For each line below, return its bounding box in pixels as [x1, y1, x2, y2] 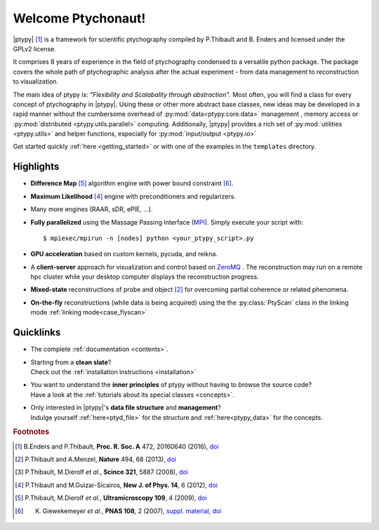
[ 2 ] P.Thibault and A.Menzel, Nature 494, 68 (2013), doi [15, 455, 177, 463]
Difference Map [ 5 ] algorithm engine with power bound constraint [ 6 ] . [30, 179, 234, 187]
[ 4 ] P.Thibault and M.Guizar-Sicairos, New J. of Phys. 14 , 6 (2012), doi [15, 481, 218, 489]
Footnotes [13, 427, 50, 437]
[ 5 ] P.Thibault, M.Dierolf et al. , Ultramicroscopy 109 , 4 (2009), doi [15, 493, 207, 502]
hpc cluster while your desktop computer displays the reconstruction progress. [30, 272, 259, 281]
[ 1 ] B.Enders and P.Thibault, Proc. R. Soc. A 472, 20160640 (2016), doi [15, 442, 219, 451]
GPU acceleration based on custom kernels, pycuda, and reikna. [30, 250, 218, 258]
